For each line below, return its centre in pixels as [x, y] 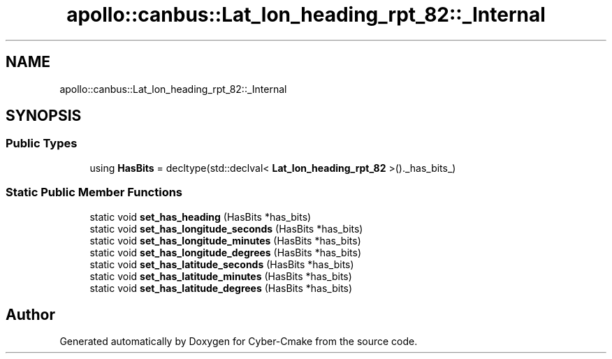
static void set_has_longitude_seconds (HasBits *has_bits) [226, 228]
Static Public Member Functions [94, 192]
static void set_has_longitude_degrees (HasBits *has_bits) [225, 252]
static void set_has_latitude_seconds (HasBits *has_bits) [222, 264]
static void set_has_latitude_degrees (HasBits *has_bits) [221, 288]
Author [30, 314]
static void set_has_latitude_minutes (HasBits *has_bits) [221, 276]
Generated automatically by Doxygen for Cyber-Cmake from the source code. [239, 342]
